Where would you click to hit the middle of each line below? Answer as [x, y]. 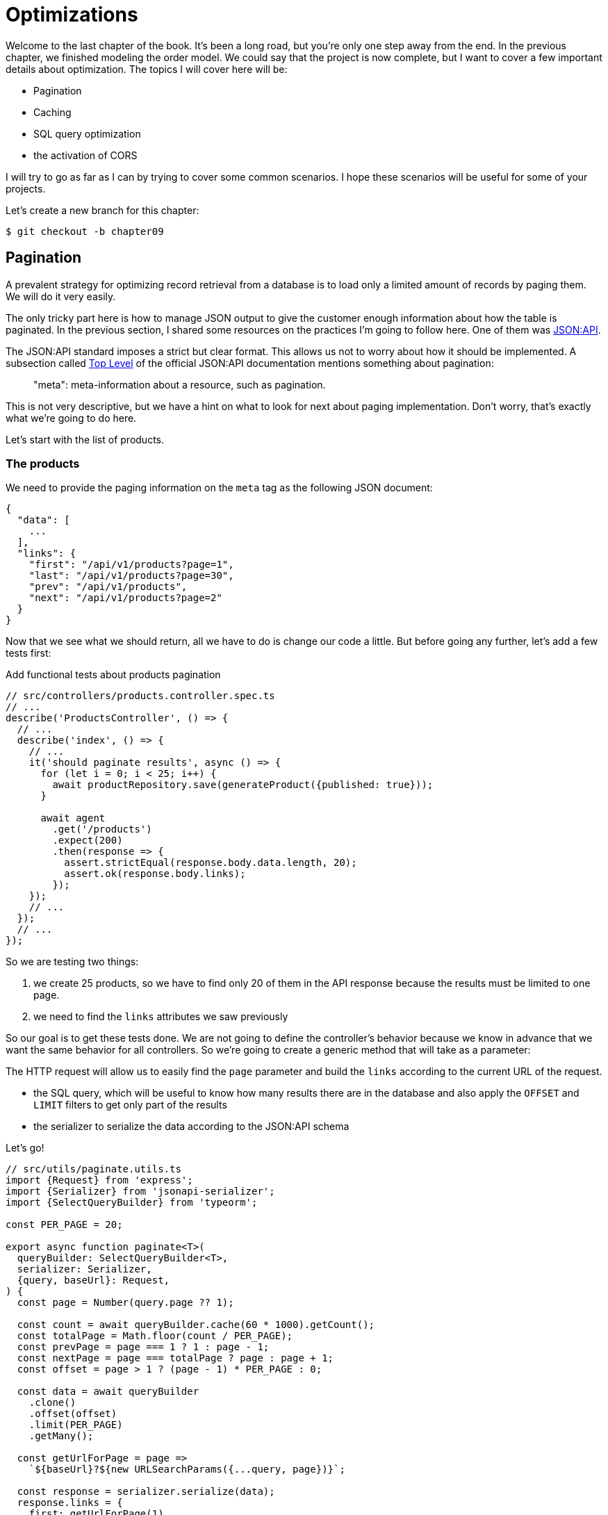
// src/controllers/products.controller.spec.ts [140, 696]
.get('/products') [102, 829]
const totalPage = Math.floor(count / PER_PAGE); [155, 1336]
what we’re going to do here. [71, 418]
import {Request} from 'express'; [99, 1180]
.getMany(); [61, 1436]
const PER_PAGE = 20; [64, 1225]
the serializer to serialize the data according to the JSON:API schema [191, 1127]
